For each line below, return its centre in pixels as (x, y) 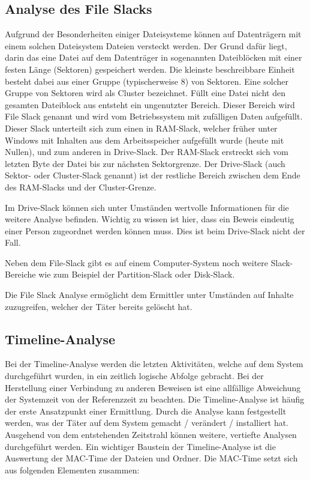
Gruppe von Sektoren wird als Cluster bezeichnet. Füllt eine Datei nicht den (145, 93)
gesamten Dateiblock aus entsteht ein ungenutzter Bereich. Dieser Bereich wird (150, 104)
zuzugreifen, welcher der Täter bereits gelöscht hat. (99, 306)
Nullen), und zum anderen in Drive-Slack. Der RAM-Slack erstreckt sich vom (147, 152)
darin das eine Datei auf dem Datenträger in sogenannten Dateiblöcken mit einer (154, 57)
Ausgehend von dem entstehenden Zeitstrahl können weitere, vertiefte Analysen (151, 435)
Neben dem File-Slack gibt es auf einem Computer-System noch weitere (137, 262)
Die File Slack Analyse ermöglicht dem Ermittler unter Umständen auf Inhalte (149, 295)
